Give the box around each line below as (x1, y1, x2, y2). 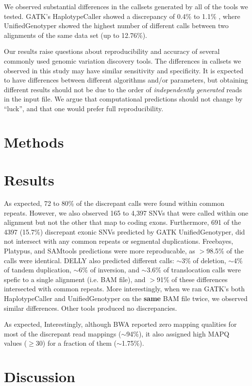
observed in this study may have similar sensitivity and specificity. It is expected (4, 65, 244, 75)
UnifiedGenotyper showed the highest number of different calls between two (4, 20, 229, 31)
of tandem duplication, (4, 265, 71, 275)
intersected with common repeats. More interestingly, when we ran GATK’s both (4, 284, 245, 294)
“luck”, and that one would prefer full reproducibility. (4, 103, 164, 113)
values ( (4, 338, 27, 348)
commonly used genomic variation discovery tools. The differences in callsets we (4, 55, 241, 66)
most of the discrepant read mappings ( (4, 328, 121, 338)
